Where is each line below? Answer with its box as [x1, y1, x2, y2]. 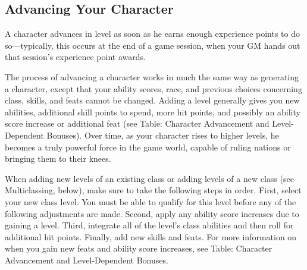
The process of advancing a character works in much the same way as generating [5, 70, 299, 83]
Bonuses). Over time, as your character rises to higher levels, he [46, 128, 279, 141]
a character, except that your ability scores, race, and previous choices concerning [5, 82, 302, 95]
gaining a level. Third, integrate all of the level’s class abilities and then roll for [5, 219, 294, 231]
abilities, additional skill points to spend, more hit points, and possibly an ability [5, 105, 300, 118]
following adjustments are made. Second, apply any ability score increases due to [5, 207, 299, 219]
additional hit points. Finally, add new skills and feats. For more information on [5, 230, 297, 243]
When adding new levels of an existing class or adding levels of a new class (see [5, 172, 294, 184]
